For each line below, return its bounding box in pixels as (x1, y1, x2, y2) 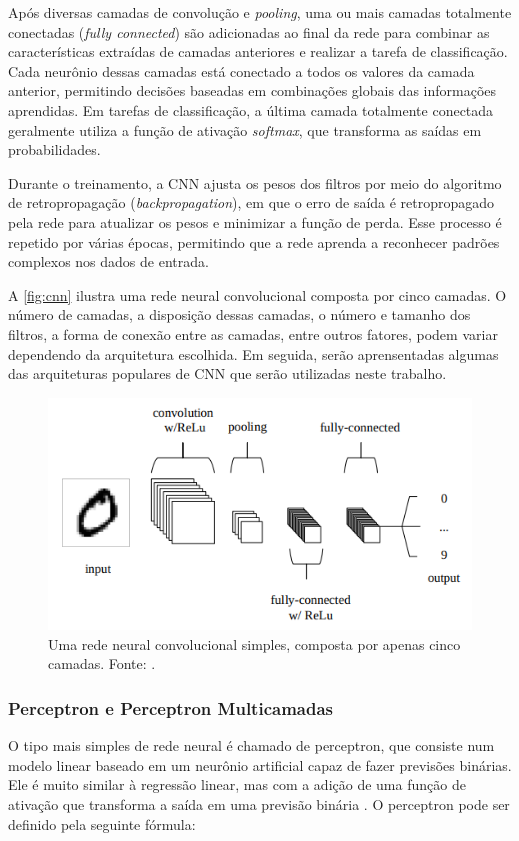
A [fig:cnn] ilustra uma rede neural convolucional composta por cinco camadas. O (8, 284, 507, 305)
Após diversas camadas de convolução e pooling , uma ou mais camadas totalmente (8, 2, 512, 22)
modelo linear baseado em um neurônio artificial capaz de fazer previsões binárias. (8, 754, 512, 775)
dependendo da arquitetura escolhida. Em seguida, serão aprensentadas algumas (8, 343, 499, 364)
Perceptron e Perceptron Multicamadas (8, 695, 333, 720)
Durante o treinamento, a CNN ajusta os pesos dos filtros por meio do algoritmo (8, 172, 502, 193)
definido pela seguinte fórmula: (8, 813, 196, 834)
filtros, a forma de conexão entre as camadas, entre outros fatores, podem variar (8, 323, 498, 344)
